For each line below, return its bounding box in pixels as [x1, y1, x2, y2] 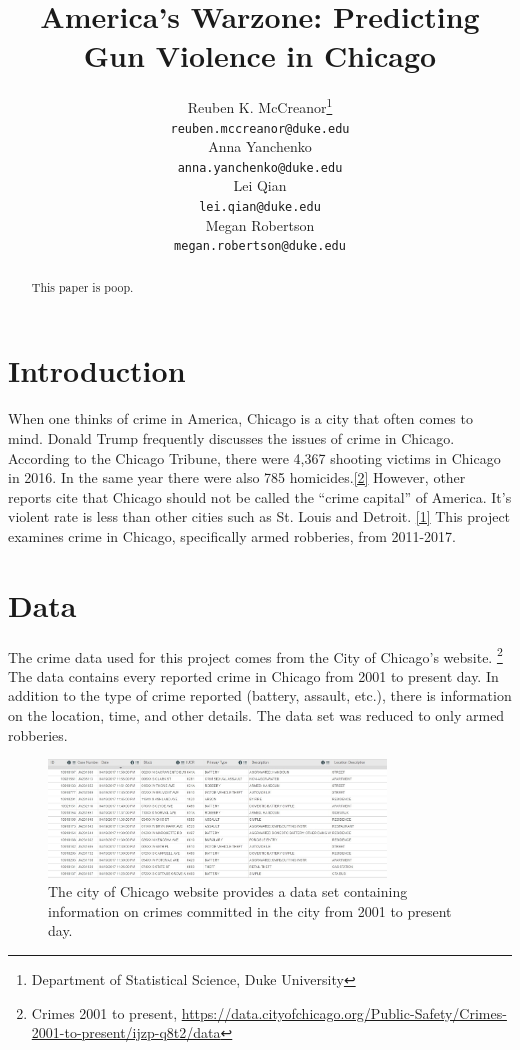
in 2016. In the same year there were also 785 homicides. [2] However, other [8, 467, 466, 488]
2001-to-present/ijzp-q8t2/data [31, 1022, 221, 1043]
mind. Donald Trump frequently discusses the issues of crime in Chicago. [8, 427, 455, 448]
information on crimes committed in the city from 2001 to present [48, 900, 452, 921]
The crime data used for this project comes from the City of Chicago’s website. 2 [8, 643, 503, 667]
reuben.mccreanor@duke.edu [170, 121, 350, 136]
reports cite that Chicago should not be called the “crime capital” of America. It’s [8, 486, 512, 507]
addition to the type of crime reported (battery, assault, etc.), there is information [8, 685, 512, 706]
